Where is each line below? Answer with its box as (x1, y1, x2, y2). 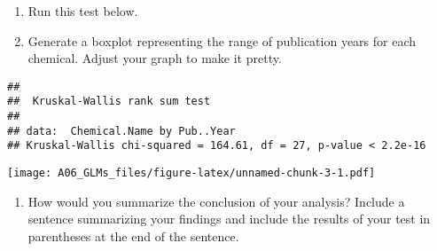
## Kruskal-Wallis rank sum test (7, 95, 211, 108)
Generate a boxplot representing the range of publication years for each (27, 31, 417, 50)
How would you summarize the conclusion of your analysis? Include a (27, 192, 405, 210)
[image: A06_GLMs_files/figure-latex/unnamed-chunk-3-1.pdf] (7, 167, 376, 180)
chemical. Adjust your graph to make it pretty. (27, 49, 282, 67)
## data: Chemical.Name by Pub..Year (7, 124, 236, 137)
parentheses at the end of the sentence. (27, 226, 239, 245)
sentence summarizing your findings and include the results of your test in (27, 209, 431, 228)
